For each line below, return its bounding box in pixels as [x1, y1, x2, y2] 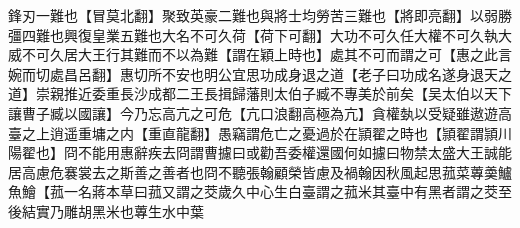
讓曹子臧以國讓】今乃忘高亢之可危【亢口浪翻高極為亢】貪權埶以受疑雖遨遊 [8, 102, 498, 123]
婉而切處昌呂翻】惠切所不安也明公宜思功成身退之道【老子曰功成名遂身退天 [8, 63, 498, 84]
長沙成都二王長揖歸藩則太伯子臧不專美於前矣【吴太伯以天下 [119, 83, 512, 104]
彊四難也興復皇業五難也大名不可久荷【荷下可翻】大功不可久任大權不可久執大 [8, 24, 512, 45]
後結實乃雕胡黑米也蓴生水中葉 [8, 200, 204, 221]
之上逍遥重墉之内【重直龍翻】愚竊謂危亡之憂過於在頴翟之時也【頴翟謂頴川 [21, 122, 512, 143]
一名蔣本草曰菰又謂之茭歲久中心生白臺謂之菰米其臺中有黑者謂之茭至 [63, 181, 512, 202]
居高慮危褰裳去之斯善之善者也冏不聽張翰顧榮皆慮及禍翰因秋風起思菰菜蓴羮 [8, 161, 498, 182]
